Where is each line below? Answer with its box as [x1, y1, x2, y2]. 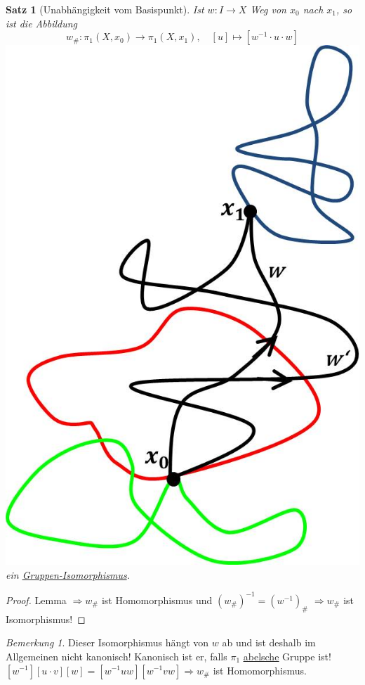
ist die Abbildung [6, 15, 78, 30]
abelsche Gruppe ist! [243, 648, 331, 663]
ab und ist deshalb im [222, 635, 316, 650]
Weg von [250, 2, 286, 16]
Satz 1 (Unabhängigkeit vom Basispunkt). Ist [6, 2, 204, 16]
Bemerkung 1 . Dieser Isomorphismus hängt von [6, 635, 209, 650]
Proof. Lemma [6, 592, 67, 607]
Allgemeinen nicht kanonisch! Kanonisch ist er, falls [6, 648, 227, 663]
